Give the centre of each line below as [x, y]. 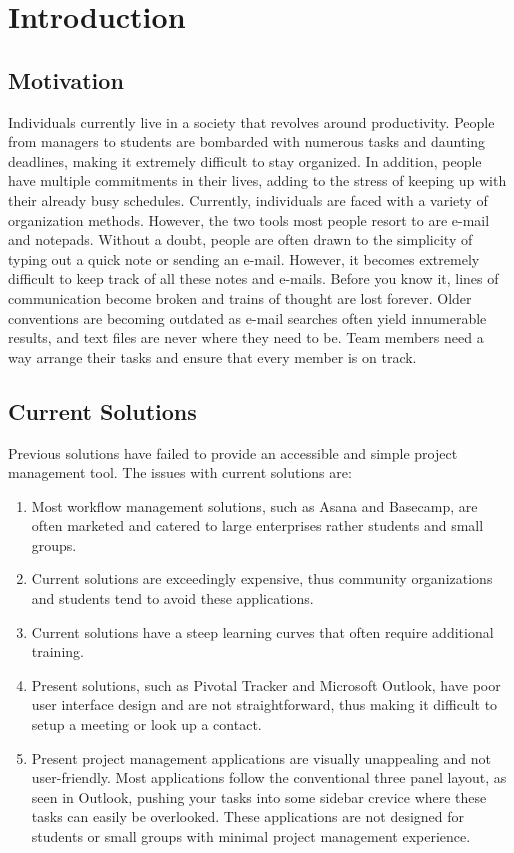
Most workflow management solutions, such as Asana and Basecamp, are [254, 505]
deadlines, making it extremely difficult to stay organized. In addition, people [245, 160]
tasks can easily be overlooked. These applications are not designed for [248, 816]
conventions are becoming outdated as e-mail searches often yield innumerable [247, 317]
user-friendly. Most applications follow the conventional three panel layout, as [269, 777]
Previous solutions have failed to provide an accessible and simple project [233, 452]
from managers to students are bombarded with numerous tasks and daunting [247, 141]
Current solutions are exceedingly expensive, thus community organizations [262, 578]
